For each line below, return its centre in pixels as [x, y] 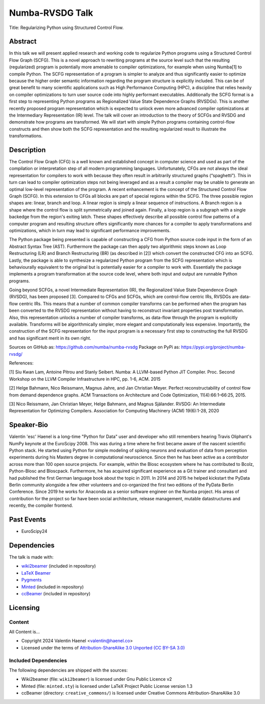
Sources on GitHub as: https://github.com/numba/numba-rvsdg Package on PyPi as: [94, 347]
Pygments [31, 580]
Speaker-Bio [29, 425]
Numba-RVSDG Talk [51, 13]
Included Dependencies [38, 660]
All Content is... [25, 632]
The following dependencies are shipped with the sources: [68, 670]
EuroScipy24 [34, 531]
